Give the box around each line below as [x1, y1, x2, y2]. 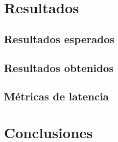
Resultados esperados [4, 31, 115, 46]
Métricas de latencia [4, 89, 109, 104]
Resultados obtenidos [4, 60, 114, 75]
